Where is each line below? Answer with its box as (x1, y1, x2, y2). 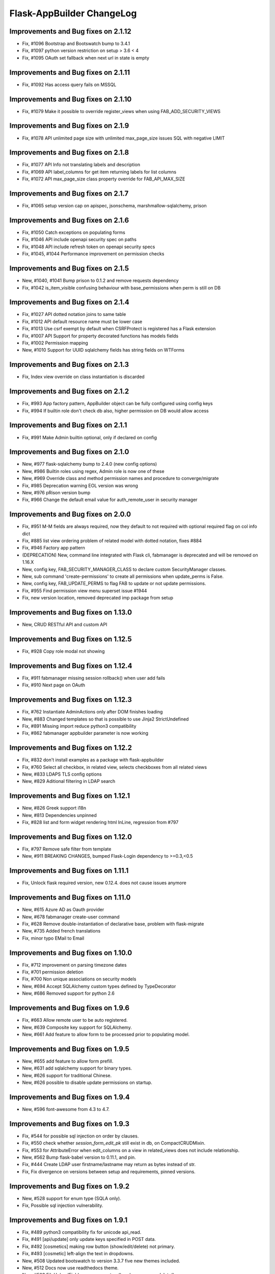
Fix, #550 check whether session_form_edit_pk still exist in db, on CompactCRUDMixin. (22, 1140, 206, 1146)
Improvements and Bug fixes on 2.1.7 (9, 189, 129, 198)
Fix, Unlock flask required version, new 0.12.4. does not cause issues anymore (22, 880, 187, 886)
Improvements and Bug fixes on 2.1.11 (9, 68, 130, 76)
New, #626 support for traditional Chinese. (22, 1072, 112, 1078)
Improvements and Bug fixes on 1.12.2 (9, 744, 132, 752)
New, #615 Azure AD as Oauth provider (22, 907, 104, 913)
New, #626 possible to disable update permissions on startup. (22, 1079, 153, 1085)
